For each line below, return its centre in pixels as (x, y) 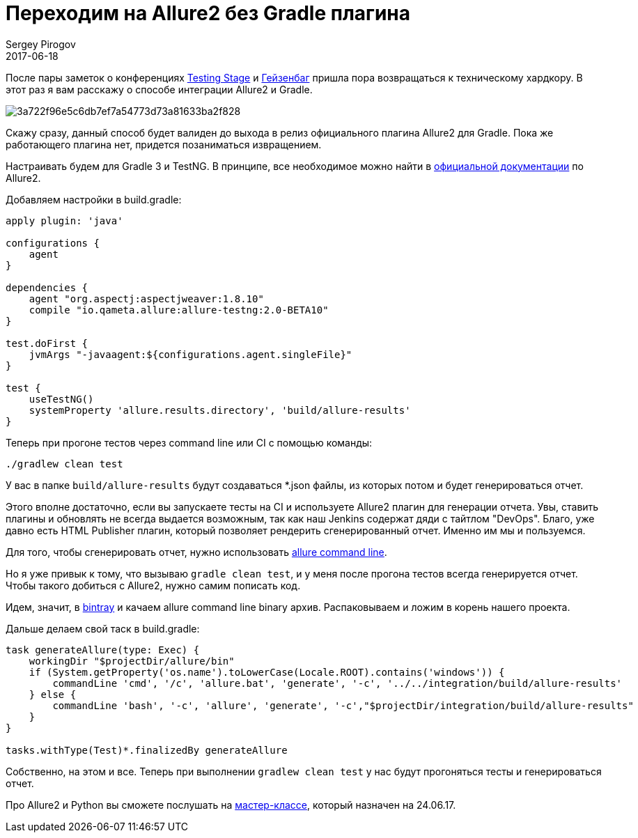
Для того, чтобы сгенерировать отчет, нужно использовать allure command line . (196, 552)
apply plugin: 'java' (64, 220)
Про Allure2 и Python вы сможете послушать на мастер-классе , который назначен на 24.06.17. (231, 805)
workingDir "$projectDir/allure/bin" (132, 661)
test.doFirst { (47, 343)
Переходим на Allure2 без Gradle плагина (208, 13)
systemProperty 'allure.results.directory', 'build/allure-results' (220, 410)
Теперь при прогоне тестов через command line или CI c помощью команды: (189, 442)
